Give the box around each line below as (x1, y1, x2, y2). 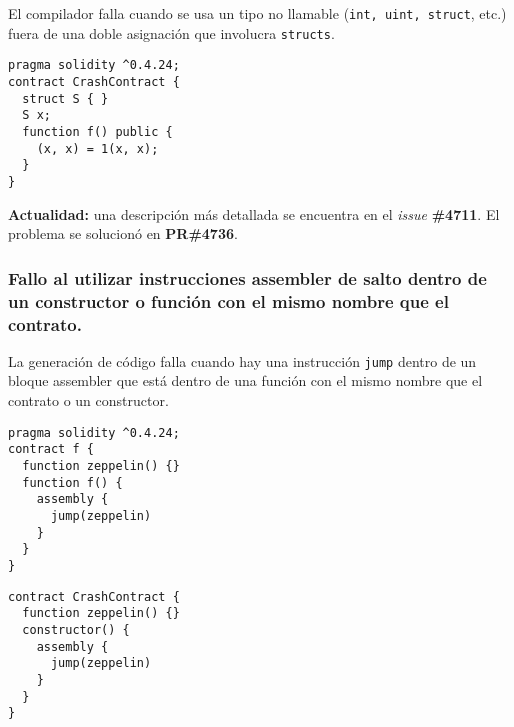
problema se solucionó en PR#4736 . (8, 223, 238, 244)
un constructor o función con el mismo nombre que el (8, 288, 449, 313)
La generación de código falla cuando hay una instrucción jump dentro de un (8, 350, 477, 371)
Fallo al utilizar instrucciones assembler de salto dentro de (8, 265, 487, 290)
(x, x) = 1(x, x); (36, 141, 159, 156)
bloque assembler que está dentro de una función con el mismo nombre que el (8, 370, 483, 391)
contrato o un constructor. (8, 390, 169, 411)
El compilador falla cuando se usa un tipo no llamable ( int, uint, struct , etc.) (8, 3, 507, 23)
